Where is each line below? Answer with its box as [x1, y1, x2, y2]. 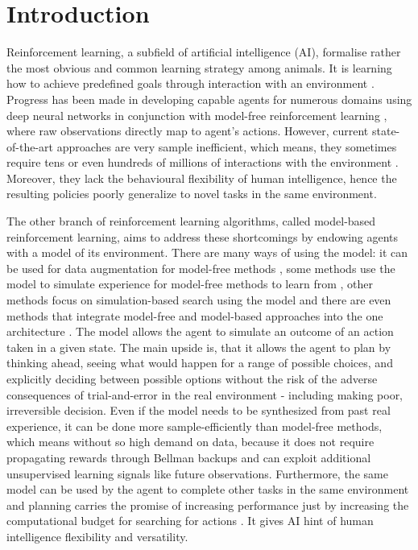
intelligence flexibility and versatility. [6, 527, 188, 544]
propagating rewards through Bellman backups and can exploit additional [6, 449, 371, 465]
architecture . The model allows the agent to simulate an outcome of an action [6, 323, 394, 340]
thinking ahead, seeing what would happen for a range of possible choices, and [6, 354, 393, 371]
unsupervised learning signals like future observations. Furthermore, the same [6, 465, 388, 482]
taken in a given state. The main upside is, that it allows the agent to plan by [6, 338, 391, 355]
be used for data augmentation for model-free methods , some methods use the [6, 259, 395, 276]
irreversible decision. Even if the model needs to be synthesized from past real [6, 402, 391, 419]
